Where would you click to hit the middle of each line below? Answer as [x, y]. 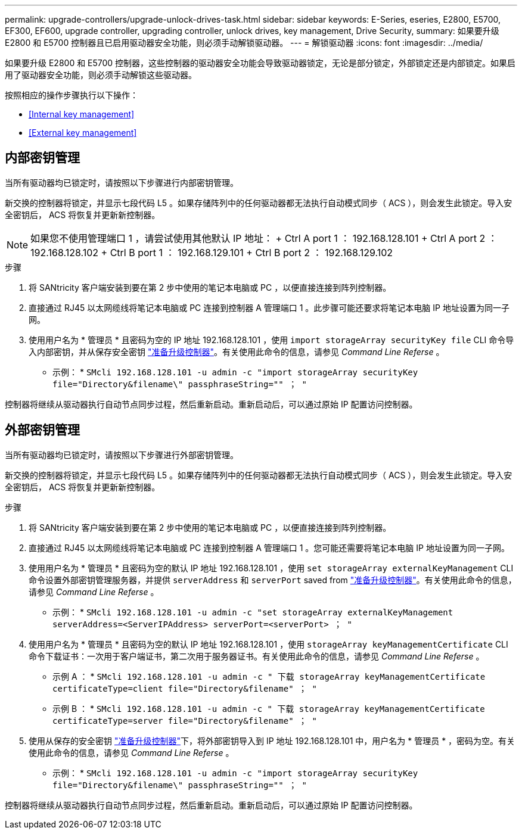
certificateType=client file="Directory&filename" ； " [185, 688]
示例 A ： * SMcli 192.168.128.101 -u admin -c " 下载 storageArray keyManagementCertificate [269, 676]
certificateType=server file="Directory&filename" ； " [185, 721]
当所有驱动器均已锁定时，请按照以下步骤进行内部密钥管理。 [122, 182]
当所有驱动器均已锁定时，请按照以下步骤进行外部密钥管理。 [122, 455]
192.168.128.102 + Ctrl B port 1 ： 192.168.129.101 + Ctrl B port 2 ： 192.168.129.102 [212, 252]
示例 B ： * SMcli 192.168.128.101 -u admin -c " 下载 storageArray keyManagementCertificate [269, 708]
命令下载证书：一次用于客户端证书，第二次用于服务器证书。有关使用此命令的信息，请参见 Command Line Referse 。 [257, 656]
